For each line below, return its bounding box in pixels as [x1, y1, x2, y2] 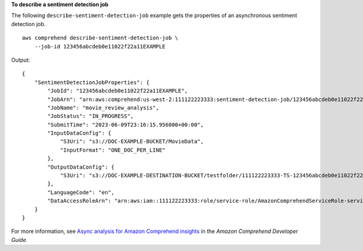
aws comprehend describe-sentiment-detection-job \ [22, 34, 178, 42]
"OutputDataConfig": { [47, 163, 115, 171]
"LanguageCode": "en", [47, 189, 115, 196]
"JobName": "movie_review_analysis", [47, 104, 160, 111]
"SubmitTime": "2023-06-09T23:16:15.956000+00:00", [47, 121, 204, 128]
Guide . [11, 236, 28, 243]
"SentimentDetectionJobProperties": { [34, 79, 150, 86]
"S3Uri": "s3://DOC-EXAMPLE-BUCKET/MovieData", [60, 138, 204, 145]
